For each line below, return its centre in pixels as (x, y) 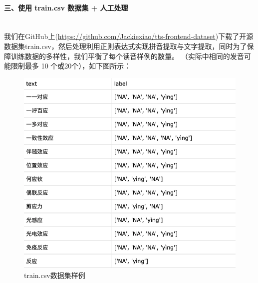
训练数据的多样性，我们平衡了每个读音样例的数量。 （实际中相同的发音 (127, 56)
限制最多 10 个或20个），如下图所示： (71, 66)
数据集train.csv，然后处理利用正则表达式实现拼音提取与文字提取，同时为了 (126, 46)
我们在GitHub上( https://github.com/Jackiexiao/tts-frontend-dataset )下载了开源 (129, 36)
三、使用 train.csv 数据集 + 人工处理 (66, 7)
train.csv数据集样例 (55, 275)
